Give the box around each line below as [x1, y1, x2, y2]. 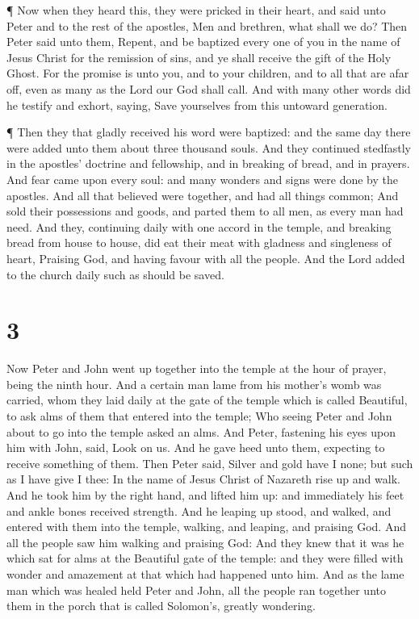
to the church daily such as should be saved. [6, 266, 224, 282]
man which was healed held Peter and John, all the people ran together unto [6, 581, 386, 598]
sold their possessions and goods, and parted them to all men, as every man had [6, 203, 404, 220]
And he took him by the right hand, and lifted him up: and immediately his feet [6, 486, 404, 503]
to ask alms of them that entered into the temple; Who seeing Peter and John [6, 408, 392, 424]
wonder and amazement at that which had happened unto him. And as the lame [6, 565, 404, 582]
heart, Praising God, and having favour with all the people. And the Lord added [6, 249, 405, 266]
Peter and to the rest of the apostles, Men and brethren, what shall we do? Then [6, 17, 408, 34]
